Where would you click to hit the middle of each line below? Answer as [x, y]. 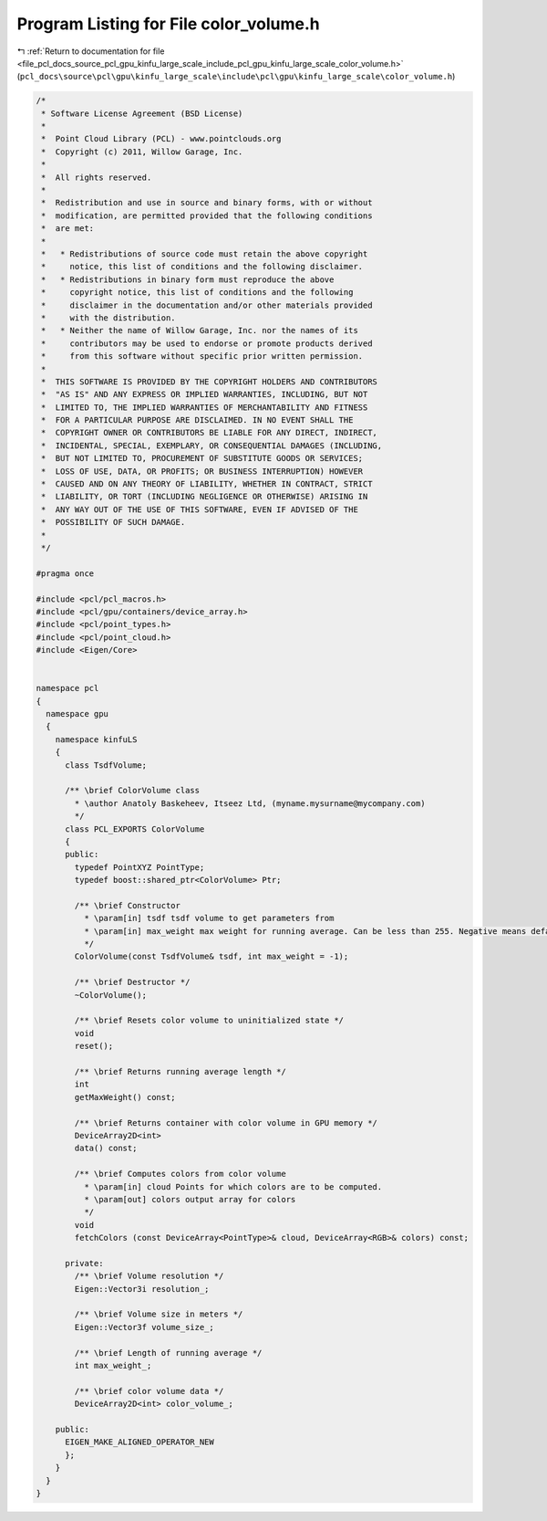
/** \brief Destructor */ [132, 982]
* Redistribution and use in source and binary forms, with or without [207, 203]
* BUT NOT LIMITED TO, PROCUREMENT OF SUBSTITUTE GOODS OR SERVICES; [202, 458]
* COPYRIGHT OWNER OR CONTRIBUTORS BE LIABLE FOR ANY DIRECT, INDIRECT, [210, 433]
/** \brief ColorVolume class [133, 791]
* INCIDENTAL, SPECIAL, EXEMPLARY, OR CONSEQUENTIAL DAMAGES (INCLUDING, [212, 446]
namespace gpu [77, 714]
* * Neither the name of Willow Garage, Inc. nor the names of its [200, 330]
